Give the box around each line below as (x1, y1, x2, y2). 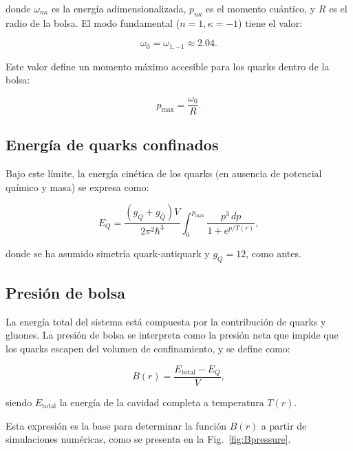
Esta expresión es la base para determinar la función (6, 418, 227, 432)
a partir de (261, 418, 307, 432)
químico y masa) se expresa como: (6, 179, 149, 194)
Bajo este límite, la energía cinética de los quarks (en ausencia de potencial (6, 166, 322, 181)
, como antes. (246, 245, 301, 260)
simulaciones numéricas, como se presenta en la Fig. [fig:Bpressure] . (6, 432, 291, 446)
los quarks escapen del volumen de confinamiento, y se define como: (6, 341, 290, 355)
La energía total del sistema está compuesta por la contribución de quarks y (6, 314, 326, 328)
